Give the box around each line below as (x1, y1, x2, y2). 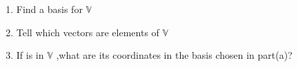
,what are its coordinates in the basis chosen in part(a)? (56, 48, 292, 62)
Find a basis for (16, 2, 83, 16)
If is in (16, 48, 44, 62)
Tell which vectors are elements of (16, 25, 159, 39)
